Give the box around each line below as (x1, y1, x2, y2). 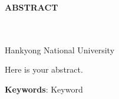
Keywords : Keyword (5, 83, 83, 95)
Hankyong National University (5, 43, 115, 56)
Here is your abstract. (5, 63, 83, 76)
